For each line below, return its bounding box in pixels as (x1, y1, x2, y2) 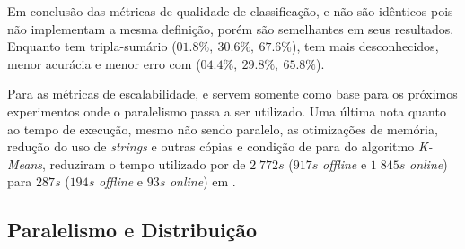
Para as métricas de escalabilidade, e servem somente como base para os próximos (7, 84, 458, 103)
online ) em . (169, 172, 236, 191)
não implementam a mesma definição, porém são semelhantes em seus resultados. (7, 19, 454, 38)
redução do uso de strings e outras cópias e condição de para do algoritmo (7, 137, 415, 156)
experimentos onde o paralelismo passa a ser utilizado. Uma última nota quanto (7, 101, 446, 120)
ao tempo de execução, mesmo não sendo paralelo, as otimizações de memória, (7, 119, 438, 138)
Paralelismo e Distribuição (7, 216, 258, 244)
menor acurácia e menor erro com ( (7, 54, 201, 73)
